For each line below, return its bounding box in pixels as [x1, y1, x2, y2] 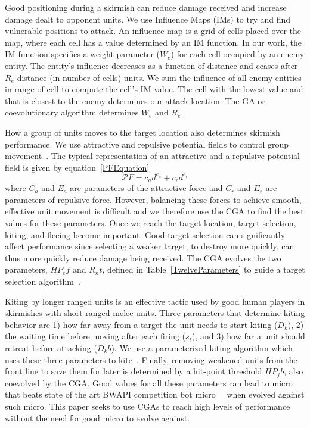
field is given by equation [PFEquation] [5, 161, 150, 173]
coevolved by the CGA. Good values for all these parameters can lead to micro [5, 376, 293, 389]
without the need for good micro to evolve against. [5, 411, 190, 424]
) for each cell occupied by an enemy [170, 48, 305, 60]
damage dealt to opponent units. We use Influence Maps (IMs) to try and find [5, 13, 291, 25]
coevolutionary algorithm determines [5, 106, 139, 118]
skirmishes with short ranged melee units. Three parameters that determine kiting [5, 307, 305, 319]
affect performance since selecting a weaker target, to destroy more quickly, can [5, 240, 294, 252]
